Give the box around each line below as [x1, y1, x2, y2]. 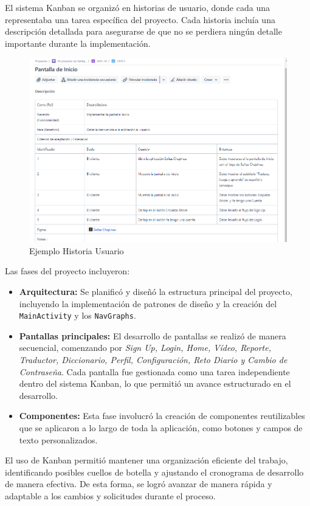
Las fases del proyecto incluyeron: [5, 265, 130, 277]
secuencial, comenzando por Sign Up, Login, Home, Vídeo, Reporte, [19, 341, 271, 354]
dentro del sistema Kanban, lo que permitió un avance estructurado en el [19, 377, 291, 390]
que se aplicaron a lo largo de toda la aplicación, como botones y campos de [19, 421, 303, 434]
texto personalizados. [19, 433, 98, 446]
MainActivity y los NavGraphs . [19, 309, 136, 322]
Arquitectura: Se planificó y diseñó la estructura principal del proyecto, [19, 285, 292, 297]
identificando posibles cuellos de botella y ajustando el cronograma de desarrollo [5, 465, 304, 478]
